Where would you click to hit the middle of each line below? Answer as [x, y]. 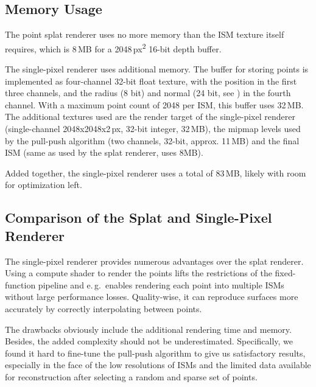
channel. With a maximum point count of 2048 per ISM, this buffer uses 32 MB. [154, 104]
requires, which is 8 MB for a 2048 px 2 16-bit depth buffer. [113, 47]
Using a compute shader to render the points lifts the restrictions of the [139, 273]
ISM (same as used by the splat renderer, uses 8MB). [104, 152]
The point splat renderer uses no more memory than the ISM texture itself [145, 34]
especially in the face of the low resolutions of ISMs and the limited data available [158, 365]
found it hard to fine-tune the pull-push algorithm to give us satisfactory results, [155, 353]
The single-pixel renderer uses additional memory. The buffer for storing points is [157, 69]
